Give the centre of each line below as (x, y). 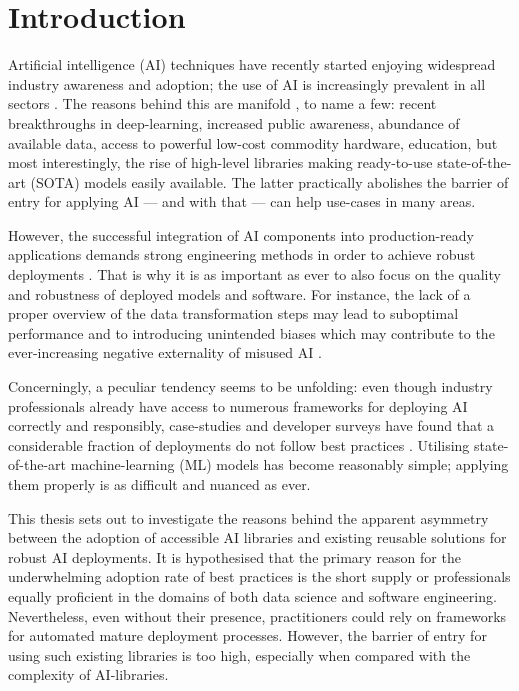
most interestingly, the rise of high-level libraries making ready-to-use (220, 162)
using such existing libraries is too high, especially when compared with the (239, 654)
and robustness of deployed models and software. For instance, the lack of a (239, 293)
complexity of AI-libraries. (88, 674)
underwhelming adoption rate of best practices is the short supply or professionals (259, 576)
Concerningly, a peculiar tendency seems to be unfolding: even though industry (250, 386)
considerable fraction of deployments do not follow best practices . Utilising (239, 444)
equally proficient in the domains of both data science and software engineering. (252, 595)
